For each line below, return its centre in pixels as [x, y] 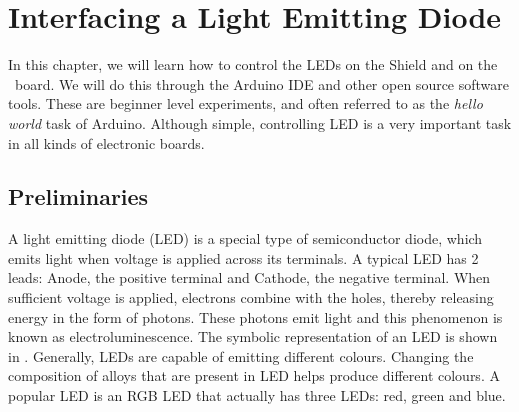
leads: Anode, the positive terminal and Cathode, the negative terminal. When [249, 277]
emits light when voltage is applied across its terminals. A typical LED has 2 [243, 257]
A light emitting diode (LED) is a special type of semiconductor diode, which [245, 238]
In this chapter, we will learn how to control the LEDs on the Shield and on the [253, 64]
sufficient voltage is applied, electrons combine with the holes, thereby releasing [251, 297]
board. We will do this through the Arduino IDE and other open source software [262, 83]
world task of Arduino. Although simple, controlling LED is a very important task [260, 122]
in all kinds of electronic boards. [106, 142]
